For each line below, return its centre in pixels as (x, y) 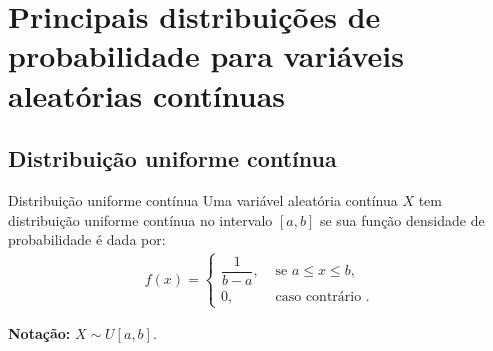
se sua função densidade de (402, 219)
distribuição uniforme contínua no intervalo (140, 219)
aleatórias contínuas (147, 94)
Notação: (39, 333)
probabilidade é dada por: (87, 239)
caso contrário (318, 297)
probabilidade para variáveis (206, 55)
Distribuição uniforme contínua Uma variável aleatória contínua (203, 199)
